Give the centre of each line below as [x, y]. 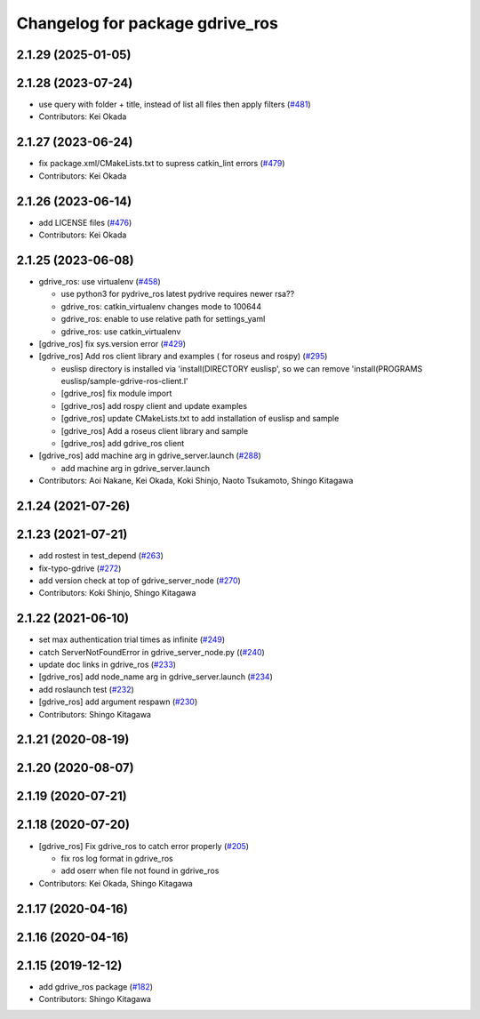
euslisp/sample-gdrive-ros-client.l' [124, 381]
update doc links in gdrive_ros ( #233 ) [108, 664]
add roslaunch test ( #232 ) [87, 689]
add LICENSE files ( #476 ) [85, 222]
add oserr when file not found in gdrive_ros [140, 871]
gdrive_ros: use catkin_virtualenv [121, 331]
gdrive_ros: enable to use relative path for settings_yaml [163, 319]
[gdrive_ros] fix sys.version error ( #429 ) [112, 343]
